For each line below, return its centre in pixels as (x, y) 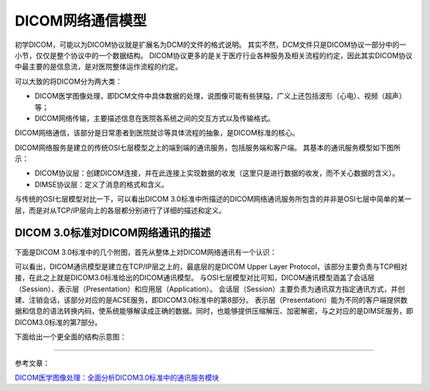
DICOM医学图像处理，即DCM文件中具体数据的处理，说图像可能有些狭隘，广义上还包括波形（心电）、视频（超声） (220, 96)
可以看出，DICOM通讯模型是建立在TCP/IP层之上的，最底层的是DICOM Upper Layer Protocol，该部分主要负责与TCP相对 (211, 266)
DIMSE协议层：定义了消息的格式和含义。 (102, 184)
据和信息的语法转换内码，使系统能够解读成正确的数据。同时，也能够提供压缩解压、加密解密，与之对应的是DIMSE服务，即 (214, 311)
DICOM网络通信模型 (81, 21)
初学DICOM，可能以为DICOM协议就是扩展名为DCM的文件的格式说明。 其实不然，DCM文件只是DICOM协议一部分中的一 (211, 45)
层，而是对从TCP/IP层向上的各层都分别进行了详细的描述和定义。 (120, 210)
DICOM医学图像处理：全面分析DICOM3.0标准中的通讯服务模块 (117, 377)
